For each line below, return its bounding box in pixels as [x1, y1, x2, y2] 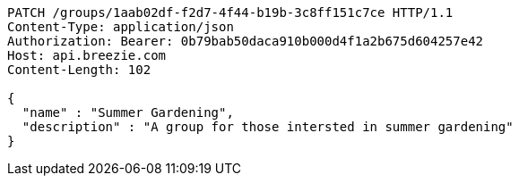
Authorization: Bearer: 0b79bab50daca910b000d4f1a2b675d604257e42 [7, 34, 484, 48]
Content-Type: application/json [7, 20, 234, 34]
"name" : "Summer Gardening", [22, 105, 234, 120]
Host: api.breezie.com [7, 48, 167, 62]
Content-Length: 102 [7, 62, 151, 77]
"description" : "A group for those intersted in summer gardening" [22, 120, 514, 134]
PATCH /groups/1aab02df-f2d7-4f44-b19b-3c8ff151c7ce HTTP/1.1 [7, 5, 454, 20]
